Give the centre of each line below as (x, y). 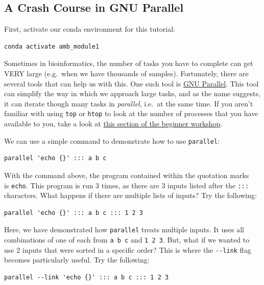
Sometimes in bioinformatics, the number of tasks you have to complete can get (129, 63)
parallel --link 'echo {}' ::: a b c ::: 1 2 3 (87, 277)
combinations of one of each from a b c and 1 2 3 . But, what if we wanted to (127, 240)
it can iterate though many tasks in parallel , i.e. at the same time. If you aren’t (129, 103)
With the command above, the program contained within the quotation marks (127, 175)
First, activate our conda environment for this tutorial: (90, 29)
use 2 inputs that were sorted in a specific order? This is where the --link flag (128, 249)
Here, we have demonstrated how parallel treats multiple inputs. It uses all (124, 229)
